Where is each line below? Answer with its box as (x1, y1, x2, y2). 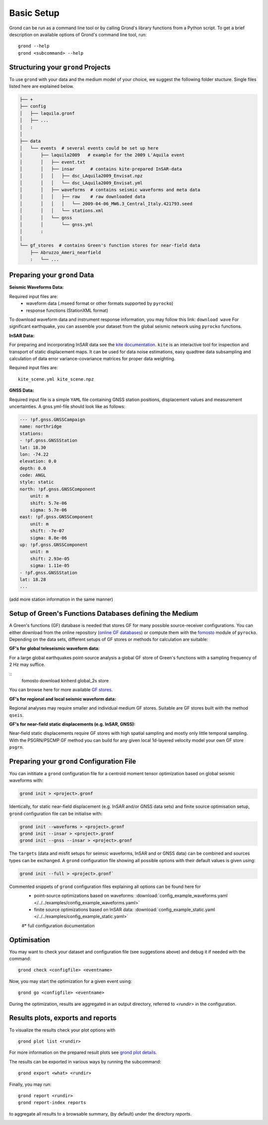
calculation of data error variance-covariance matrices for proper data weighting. (9, 356, 176, 361)
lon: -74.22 (19, 451, 49, 457)
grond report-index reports (18, 1100, 86, 1106)
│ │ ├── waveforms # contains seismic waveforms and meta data (19, 187, 201, 193)
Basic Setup (9, 7, 60, 18)
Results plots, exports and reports (9, 1014, 117, 1022)
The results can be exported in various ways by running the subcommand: (9, 1058, 161, 1064)
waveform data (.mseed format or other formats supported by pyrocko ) (26, 301, 174, 307)
